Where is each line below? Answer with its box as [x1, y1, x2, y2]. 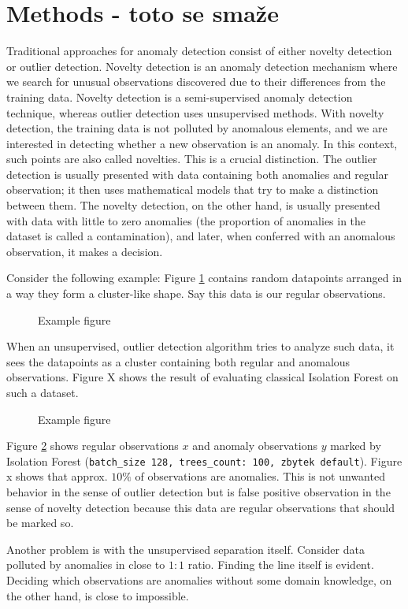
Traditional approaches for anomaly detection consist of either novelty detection [6, 43, 392, 59]
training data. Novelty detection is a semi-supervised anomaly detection [6, 88, 353, 105]
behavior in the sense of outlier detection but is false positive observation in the [6, 484, 391, 500]
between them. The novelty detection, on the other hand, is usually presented [6, 197, 380, 214]
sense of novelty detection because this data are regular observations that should [6, 499, 395, 515]
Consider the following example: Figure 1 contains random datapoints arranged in [6, 269, 402, 286]
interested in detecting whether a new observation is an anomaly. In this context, [6, 135, 398, 151]
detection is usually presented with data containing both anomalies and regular [6, 165, 389, 182]
